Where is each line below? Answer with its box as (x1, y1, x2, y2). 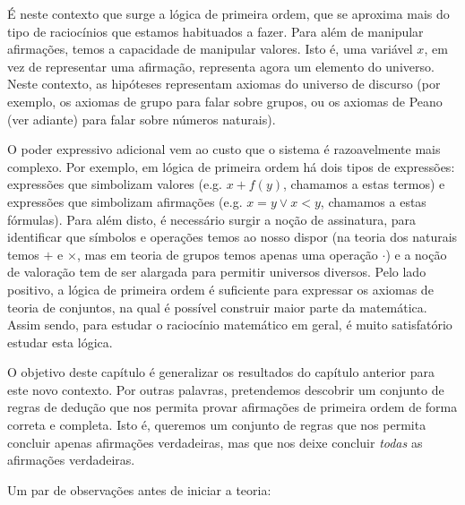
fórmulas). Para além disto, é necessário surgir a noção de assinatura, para (7, 210, 416, 228)
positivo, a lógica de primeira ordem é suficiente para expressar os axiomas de (7, 279, 434, 298)
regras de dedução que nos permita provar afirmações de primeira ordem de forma (7, 398, 458, 416)
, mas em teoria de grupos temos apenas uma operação (76, 244, 378, 263)
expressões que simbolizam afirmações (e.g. (7, 192, 243, 210)
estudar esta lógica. (7, 332, 113, 351)
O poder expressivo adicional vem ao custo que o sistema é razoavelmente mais (7, 140, 441, 158)
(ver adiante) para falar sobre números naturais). (7, 109, 276, 128)
